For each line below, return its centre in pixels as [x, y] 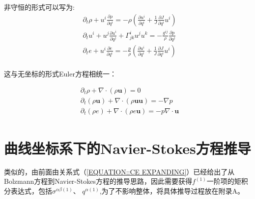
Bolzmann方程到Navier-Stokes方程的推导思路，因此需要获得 [98, 181]
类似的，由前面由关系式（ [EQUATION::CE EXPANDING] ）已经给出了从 [119, 171]
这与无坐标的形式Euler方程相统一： [60, 73]
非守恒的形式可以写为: [39, 7]
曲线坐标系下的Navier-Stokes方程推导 [127, 148]
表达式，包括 [31, 190]
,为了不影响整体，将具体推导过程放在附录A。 [172, 190]
